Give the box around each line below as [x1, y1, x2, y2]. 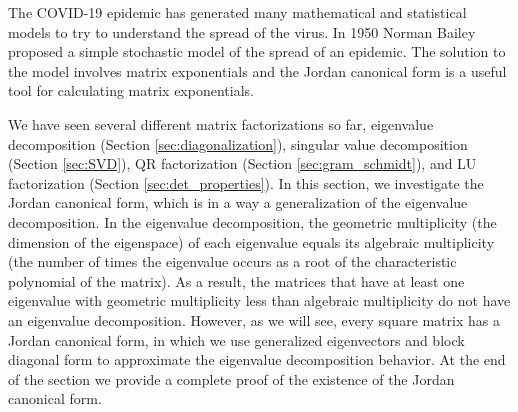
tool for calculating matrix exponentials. [8, 80, 254, 101]
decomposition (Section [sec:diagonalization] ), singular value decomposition [8, 133, 468, 154]
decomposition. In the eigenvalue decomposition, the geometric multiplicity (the [8, 211, 497, 232]
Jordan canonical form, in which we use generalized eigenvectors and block [8, 329, 465, 350]
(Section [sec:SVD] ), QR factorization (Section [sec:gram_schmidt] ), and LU [8, 153, 477, 174]
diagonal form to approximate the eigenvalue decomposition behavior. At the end [8, 349, 506, 370]
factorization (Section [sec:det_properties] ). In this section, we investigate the [8, 172, 484, 193]
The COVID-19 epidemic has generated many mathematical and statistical [8, 2, 467, 22]
